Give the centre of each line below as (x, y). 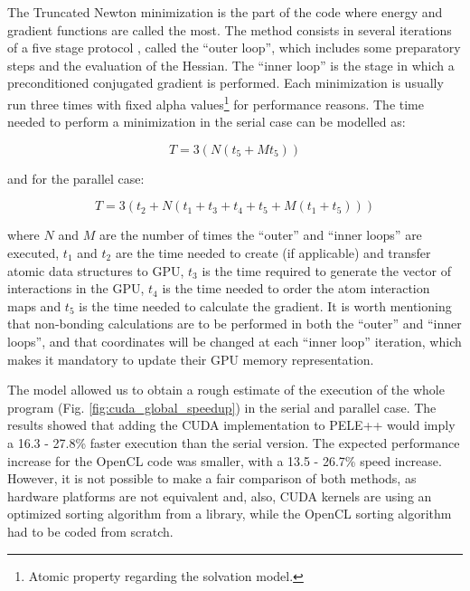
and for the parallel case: (76, 178)
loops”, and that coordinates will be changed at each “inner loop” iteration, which (235, 341)
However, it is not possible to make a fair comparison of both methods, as (212, 478)
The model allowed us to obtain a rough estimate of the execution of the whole (226, 390)
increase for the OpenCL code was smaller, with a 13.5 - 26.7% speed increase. (225, 460)
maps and (34, 305)
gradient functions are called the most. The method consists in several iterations (230, 29)
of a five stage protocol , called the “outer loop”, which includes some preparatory (234, 48)
